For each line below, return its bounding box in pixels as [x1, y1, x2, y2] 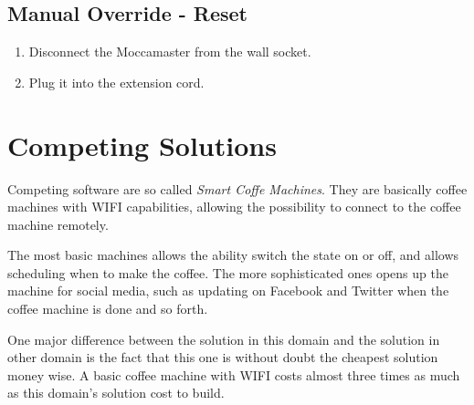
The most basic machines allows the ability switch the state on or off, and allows [7, 245, 459, 265]
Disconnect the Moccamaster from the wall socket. [28, 42, 311, 61]
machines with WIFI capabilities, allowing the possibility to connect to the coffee [7, 197, 461, 216]
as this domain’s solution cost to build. [7, 383, 225, 402]
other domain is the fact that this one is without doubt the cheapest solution [7, 348, 438, 367]
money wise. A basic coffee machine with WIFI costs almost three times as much [7, 365, 460, 384]
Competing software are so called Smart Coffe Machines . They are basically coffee [7, 179, 468, 198]
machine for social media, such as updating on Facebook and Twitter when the [7, 281, 449, 300]
